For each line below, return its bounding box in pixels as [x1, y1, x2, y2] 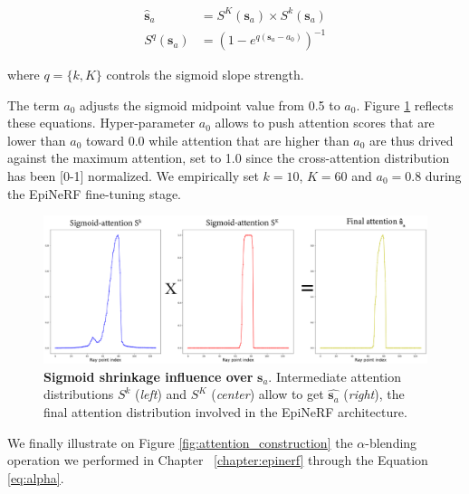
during [425, 166, 462, 185]
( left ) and [135, 385, 187, 404]
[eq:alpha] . [7, 468, 64, 487]
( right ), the [343, 385, 405, 404]
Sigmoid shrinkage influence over [43, 366, 254, 385]
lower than [7, 130, 66, 149]
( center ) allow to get [211, 385, 324, 404]
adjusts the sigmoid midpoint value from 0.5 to [80, 95, 340, 114]
